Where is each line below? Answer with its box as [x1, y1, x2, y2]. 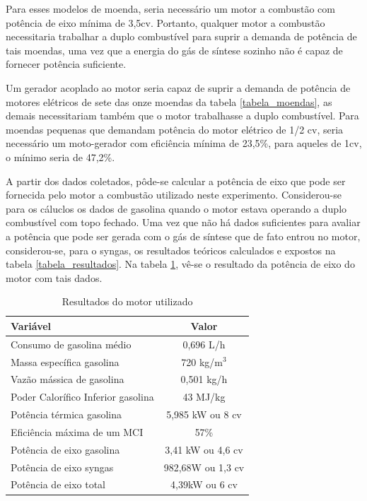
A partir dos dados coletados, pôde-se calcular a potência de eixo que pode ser [6, 173, 346, 188]
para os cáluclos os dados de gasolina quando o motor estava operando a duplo [6, 201, 347, 216]
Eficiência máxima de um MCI [11, 424, 144, 439]
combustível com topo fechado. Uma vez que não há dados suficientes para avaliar [6, 215, 361, 230]
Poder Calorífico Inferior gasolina [11, 389, 154, 404]
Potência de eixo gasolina [11, 442, 120, 456]
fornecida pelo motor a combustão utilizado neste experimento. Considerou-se [6, 187, 342, 202]
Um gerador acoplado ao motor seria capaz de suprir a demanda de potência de [6, 80, 351, 95]
